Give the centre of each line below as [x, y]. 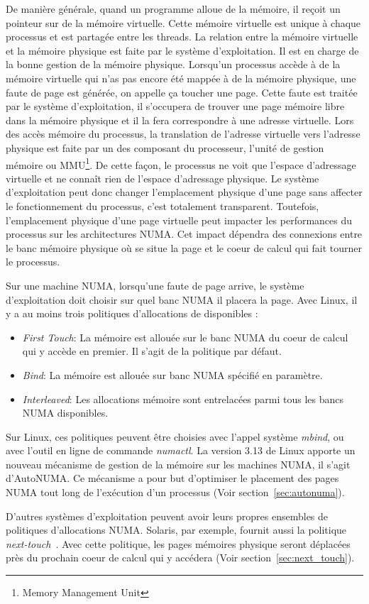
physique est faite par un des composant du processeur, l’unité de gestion [165, 147]
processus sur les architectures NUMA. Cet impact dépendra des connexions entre [184, 234]
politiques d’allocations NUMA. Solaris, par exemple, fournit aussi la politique [176, 530]
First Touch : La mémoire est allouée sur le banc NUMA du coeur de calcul [185, 337]
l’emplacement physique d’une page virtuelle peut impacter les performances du [179, 220]
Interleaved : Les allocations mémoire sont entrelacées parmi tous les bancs [183, 399]
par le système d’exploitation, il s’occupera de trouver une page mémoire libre [175, 106]
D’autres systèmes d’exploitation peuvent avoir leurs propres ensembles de [167, 516]
